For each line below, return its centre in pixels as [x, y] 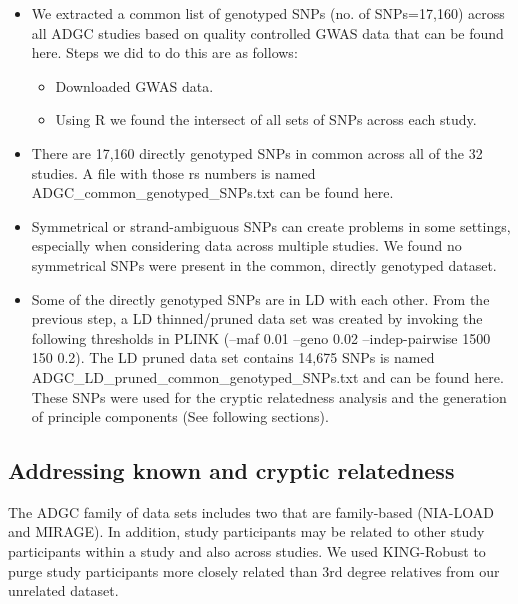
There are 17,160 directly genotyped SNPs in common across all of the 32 [257, 152]
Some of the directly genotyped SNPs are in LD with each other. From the [260, 298]
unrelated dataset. [63, 590]
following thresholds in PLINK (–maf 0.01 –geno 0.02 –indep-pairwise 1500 [261, 337]
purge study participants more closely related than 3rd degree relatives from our [254, 570]
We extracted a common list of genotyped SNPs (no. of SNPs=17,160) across [268, 13]
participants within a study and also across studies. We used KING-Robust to [247, 551]
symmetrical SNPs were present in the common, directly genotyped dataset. [264, 264]
